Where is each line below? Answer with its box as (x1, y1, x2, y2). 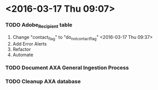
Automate (12, 52, 34, 58)
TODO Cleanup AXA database (5, 78, 81, 85)
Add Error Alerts (12, 40, 47, 47)
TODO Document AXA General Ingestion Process (5, 64, 129, 72)
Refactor (12, 46, 31, 52)
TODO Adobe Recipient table (5, 21, 73, 30)
